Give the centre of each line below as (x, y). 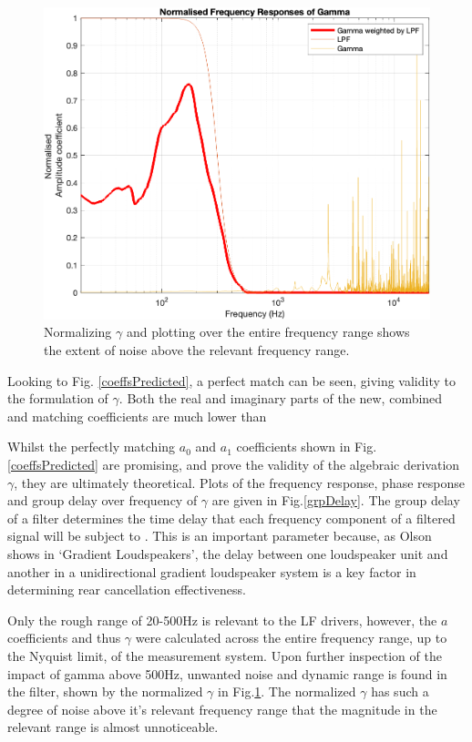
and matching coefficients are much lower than (137, 416)
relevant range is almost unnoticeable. (113, 727)
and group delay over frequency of (103, 500)
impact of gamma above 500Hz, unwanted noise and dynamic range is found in (227, 673)
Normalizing (78, 332)
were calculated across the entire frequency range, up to (291, 638)
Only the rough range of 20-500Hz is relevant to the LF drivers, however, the (222, 620)
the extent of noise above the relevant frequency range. (197, 350)
